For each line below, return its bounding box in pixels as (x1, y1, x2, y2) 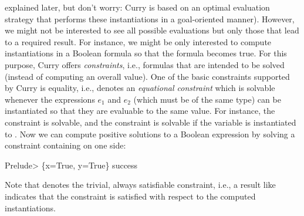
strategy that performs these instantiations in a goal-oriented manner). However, (5, 12, 295, 25)
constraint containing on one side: (5, 139, 126, 151)
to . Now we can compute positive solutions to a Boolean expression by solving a (5, 127, 295, 140)
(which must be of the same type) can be (133, 93, 281, 105)
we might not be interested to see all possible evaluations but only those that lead (5, 24, 299, 36)
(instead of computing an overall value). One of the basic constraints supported (5, 70, 290, 82)
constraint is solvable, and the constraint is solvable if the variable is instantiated (5, 116, 296, 128)
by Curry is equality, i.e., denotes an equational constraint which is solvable (5, 82, 275, 94)
